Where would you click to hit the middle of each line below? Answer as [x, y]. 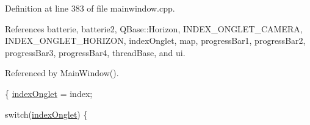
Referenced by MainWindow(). [62, 73]
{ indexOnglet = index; [49, 93]
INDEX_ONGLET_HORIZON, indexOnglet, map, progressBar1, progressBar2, [155, 41]
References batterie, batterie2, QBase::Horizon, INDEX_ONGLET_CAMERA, [154, 28]
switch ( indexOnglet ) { [46, 114]
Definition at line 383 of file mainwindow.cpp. [90, 8]
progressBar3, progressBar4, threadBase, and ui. [95, 52]
